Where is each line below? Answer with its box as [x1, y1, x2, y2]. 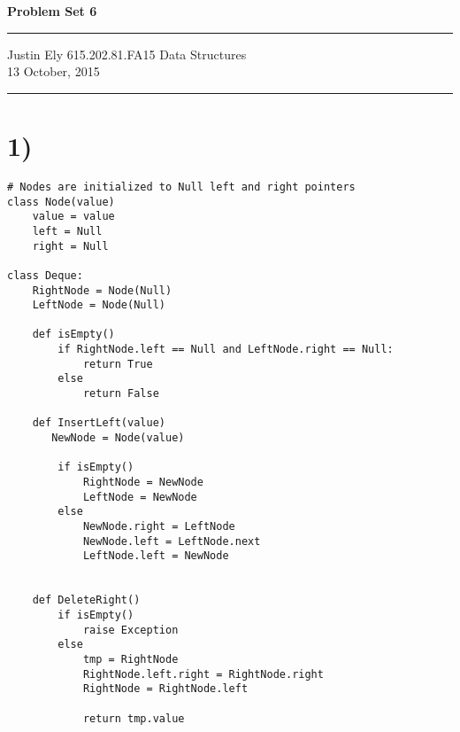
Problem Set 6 [7, 2, 97, 19]
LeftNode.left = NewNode [82, 549, 229, 563]
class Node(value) [7, 195, 115, 208]
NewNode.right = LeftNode [82, 520, 235, 533]
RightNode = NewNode [82, 476, 203, 489]
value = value [32, 210, 115, 223]
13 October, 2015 [7, 62, 100, 81]
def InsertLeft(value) [32, 417, 165, 430]
